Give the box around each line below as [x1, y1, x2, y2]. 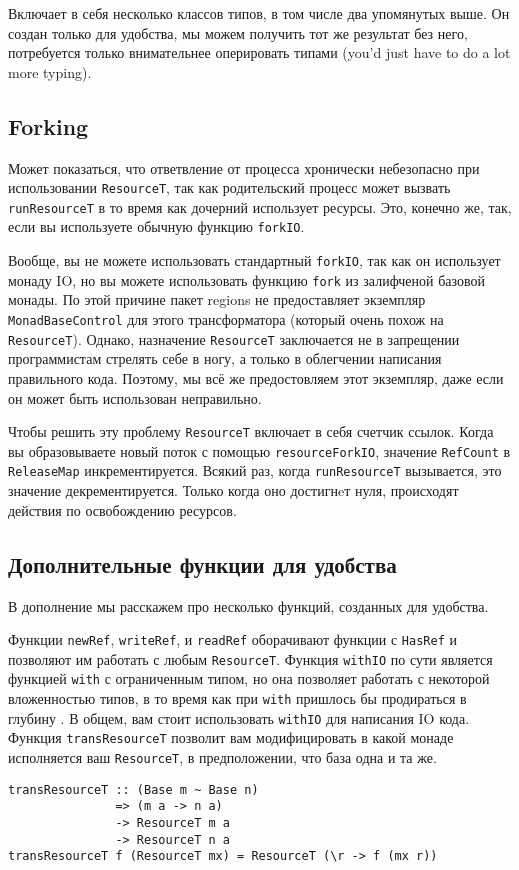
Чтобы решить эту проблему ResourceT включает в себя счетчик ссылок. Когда [8, 421, 494, 442]
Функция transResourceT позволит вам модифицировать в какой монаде [8, 727, 454, 748]
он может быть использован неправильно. [8, 387, 262, 408]
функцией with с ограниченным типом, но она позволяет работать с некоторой [8, 668, 490, 689]
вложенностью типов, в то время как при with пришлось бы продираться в [8, 688, 467, 709]
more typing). [8, 61, 92, 82]
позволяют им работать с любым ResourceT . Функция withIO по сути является [8, 648, 493, 669]
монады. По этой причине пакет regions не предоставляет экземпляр [8, 289, 426, 310]
